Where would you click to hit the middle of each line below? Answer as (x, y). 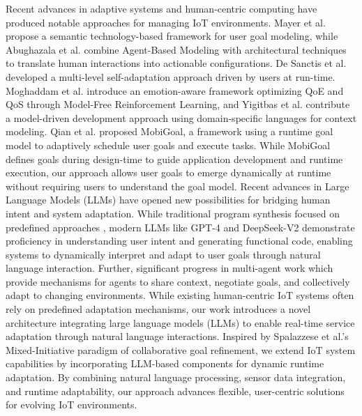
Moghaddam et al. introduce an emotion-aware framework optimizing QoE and (175, 90)
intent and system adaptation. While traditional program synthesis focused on (173, 213)
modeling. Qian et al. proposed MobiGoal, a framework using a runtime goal (169, 131)
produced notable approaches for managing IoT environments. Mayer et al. (166, 22)
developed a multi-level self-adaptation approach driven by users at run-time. (171, 76)
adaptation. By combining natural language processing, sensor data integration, (176, 377)
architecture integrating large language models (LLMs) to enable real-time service (180, 322)
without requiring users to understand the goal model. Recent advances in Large (178, 186)
